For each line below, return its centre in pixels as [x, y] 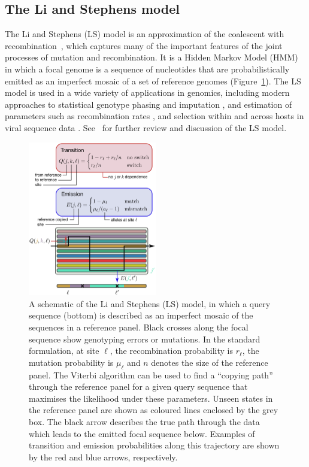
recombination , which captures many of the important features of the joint [144, 45]
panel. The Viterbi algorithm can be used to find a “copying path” [151, 374]
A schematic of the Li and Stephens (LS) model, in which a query [150, 303]
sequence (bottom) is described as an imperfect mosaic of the [141, 315]
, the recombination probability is [171, 351]
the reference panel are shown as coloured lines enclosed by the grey [154, 410]
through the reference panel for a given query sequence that [138, 386]
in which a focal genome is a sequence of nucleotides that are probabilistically [147, 69]
